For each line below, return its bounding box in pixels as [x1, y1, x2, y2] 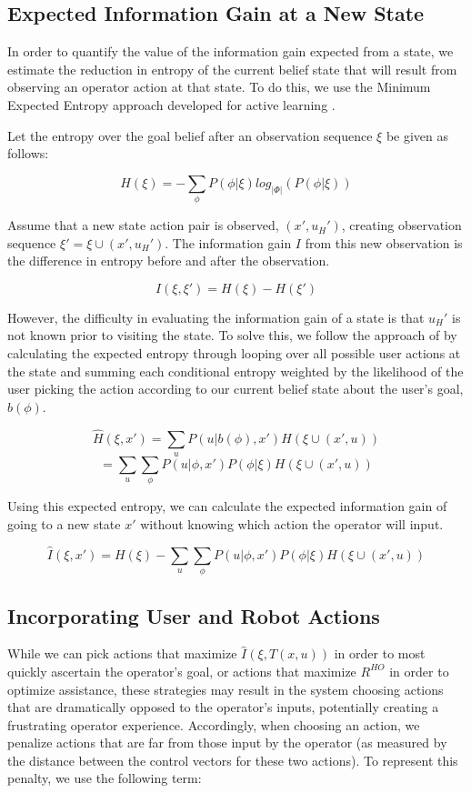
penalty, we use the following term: [7, 768, 202, 788]
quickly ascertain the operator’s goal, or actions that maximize [7, 661, 356, 680]
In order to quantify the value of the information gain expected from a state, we [7, 42, 454, 61]
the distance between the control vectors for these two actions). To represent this [7, 750, 458, 769]
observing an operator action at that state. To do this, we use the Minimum [7, 77, 431, 96]
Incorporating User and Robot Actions [7, 601, 380, 629]
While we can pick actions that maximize [7, 644, 237, 663]
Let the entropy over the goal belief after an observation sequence [7, 125, 373, 145]
